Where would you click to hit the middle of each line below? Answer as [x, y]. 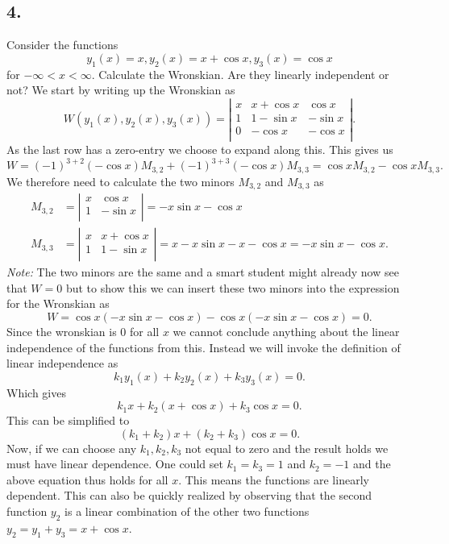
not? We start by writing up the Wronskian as [121, 90]
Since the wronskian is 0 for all [83, 331]
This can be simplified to [68, 420]
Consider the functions [62, 45]
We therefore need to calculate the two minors [121, 181]
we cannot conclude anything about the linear [286, 331]
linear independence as [62, 363]
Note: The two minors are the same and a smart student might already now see [203, 272]
